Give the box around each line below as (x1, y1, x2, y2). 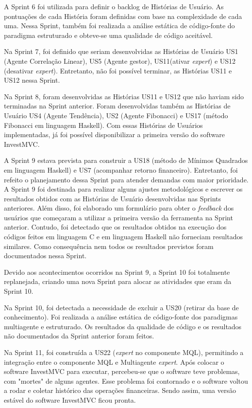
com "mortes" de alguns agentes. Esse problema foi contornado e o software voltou (4, 375, 248, 386)
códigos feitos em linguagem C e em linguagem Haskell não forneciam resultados (4, 231, 243, 242)
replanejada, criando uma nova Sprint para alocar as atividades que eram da (4, 276, 232, 286)
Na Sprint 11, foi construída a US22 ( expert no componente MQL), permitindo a (4, 347, 244, 357)
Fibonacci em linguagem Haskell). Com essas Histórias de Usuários (4, 120, 203, 130)
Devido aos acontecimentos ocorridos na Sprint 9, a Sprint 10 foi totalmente (4, 266, 230, 277)
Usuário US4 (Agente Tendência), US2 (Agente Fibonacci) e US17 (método (4, 110, 228, 120)
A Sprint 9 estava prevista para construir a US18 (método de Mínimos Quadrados (4, 155, 248, 165)
